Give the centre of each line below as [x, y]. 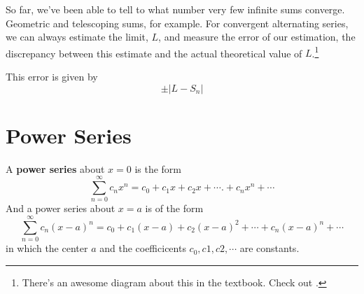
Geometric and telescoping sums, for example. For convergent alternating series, [177, 23]
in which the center [47, 248]
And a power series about [61, 208]
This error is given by [52, 77]
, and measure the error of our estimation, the [257, 37]
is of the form [174, 208]
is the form [158, 168]
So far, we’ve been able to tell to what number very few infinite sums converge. [175, 9]
